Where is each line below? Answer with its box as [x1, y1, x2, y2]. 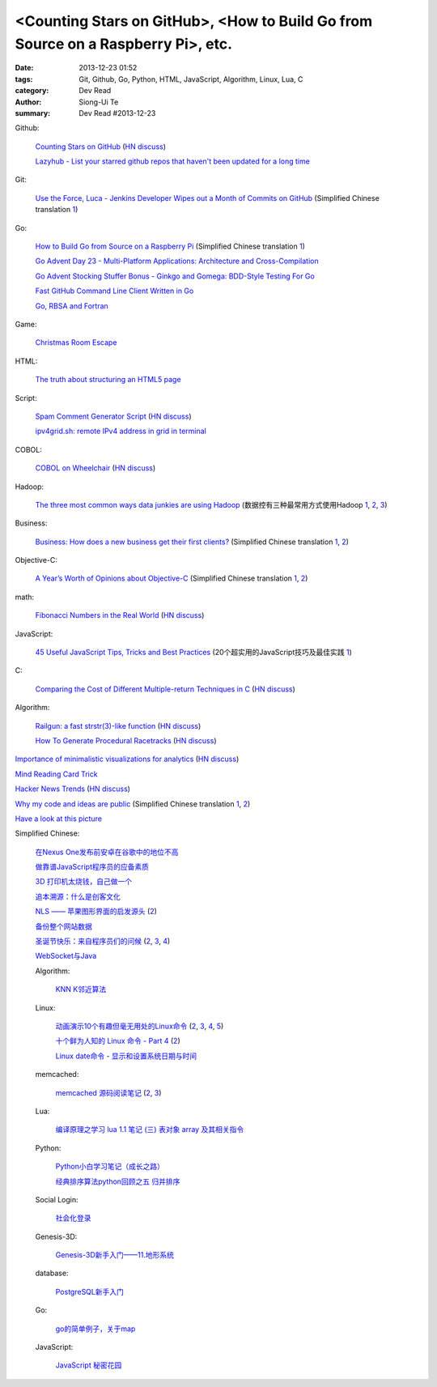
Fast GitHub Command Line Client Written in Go [35, 286, 194, 296]
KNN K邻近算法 [55, 985, 107, 994]
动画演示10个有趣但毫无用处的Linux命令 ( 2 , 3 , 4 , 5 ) [55, 1021, 224, 1031]
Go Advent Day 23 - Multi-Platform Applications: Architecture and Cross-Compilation [35, 256, 319, 266]
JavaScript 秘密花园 [55, 1360, 122, 1370]
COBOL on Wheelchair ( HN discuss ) [35, 463, 156, 473]
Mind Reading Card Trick [15, 769, 98, 779]
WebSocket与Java [35, 951, 97, 961]
